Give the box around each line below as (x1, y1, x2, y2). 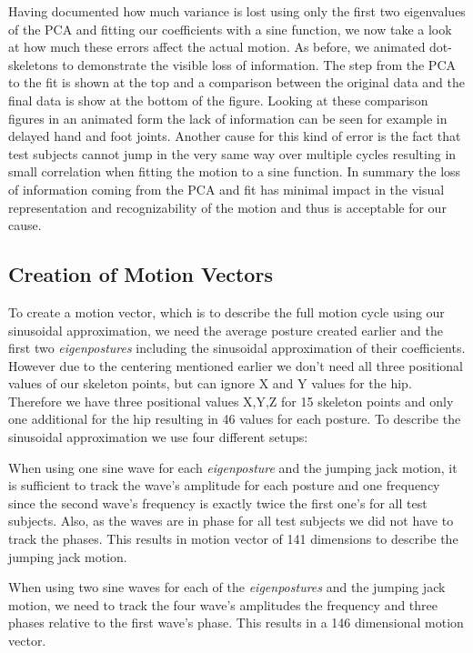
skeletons (8, 55, 58, 74)
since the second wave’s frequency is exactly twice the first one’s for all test (8, 493, 428, 512)
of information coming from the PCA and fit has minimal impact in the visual (8, 179, 445, 198)
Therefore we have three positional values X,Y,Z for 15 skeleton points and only (8, 391, 454, 410)
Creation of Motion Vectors (8, 260, 273, 288)
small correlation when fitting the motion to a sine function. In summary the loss (8, 162, 461, 181)
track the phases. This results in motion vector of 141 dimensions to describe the (8, 529, 458, 548)
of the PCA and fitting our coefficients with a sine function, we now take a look (8, 19, 452, 38)
